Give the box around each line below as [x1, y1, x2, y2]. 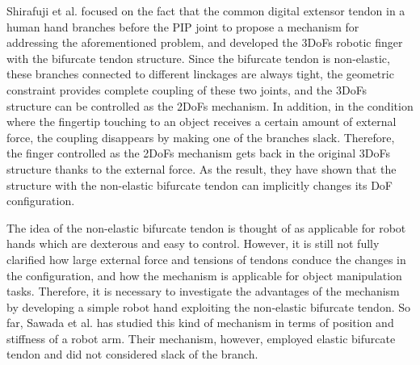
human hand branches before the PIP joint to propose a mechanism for [6, 18, 359, 35]
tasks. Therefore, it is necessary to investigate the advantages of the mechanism [6, 283, 400, 300]
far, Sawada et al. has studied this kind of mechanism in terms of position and [6, 314, 394, 331]
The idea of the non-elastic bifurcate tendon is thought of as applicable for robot [6, 219, 406, 236]
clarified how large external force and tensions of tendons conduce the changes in [6, 250, 406, 267]
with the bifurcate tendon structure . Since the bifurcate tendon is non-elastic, [6, 49, 390, 66]
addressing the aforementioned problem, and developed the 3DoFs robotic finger [6, 34, 403, 51]
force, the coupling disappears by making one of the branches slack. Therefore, [6, 128, 395, 145]
